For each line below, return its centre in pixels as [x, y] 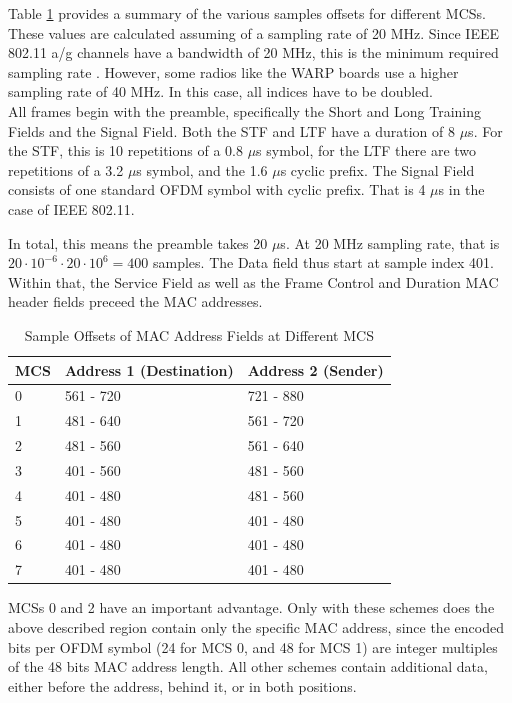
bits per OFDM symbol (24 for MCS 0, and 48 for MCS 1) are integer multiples [253, 646]
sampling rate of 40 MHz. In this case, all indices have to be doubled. [220, 91]
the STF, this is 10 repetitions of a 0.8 [125, 150]
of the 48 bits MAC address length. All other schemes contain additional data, [248, 666]
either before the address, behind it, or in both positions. [182, 685]
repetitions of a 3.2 [66, 169]
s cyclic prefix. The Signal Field [377, 169]
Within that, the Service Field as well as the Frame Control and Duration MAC [253, 281]
